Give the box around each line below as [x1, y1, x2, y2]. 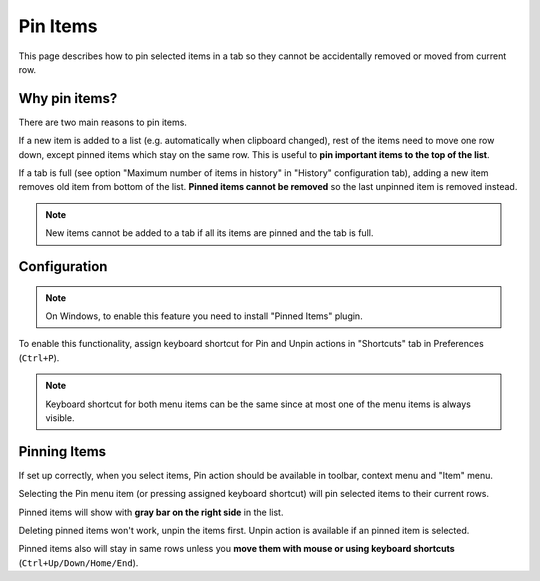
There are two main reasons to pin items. [18, 116, 187, 128]
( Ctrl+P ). [18, 351, 60, 364]
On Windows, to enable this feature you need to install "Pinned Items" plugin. [45, 310, 364, 322]
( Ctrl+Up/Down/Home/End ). [18, 556, 139, 569]
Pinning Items [18, 443, 107, 460]
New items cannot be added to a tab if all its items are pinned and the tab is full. [45, 227, 374, 239]
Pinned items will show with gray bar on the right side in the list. [18, 506, 284, 518]
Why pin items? [18, 90, 118, 107]
